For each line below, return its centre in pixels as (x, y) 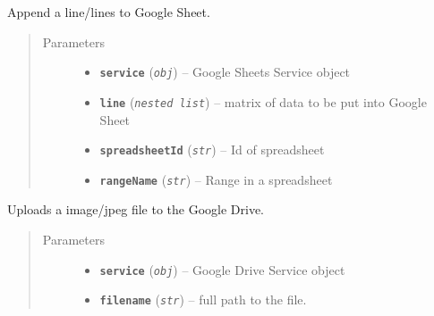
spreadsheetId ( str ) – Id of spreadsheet (212, 150)
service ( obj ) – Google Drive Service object (222, 269)
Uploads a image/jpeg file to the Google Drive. (136, 209)
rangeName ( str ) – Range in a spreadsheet (216, 179)
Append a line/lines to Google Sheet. (109, 12)
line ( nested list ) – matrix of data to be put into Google (263, 101)
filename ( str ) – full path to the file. (203, 299)
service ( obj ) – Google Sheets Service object (225, 72)
